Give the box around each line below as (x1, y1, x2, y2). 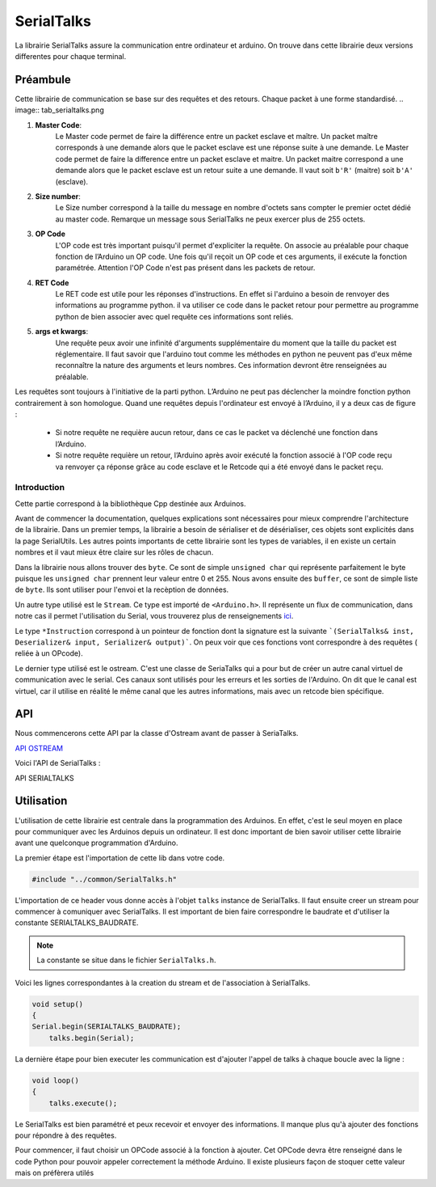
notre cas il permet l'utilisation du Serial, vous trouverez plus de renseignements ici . (15, 611, 294, 621)
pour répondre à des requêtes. (15, 1130, 117, 1140)
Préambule (15, 73, 72, 87)
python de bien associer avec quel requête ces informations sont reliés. (55, 311, 294, 321)
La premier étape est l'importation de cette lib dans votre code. (15, 853, 225, 863)
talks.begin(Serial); (48, 1033, 135, 1042)
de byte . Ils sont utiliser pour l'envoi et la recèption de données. (15, 585, 229, 594)
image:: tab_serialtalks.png (15, 105, 104, 115)
